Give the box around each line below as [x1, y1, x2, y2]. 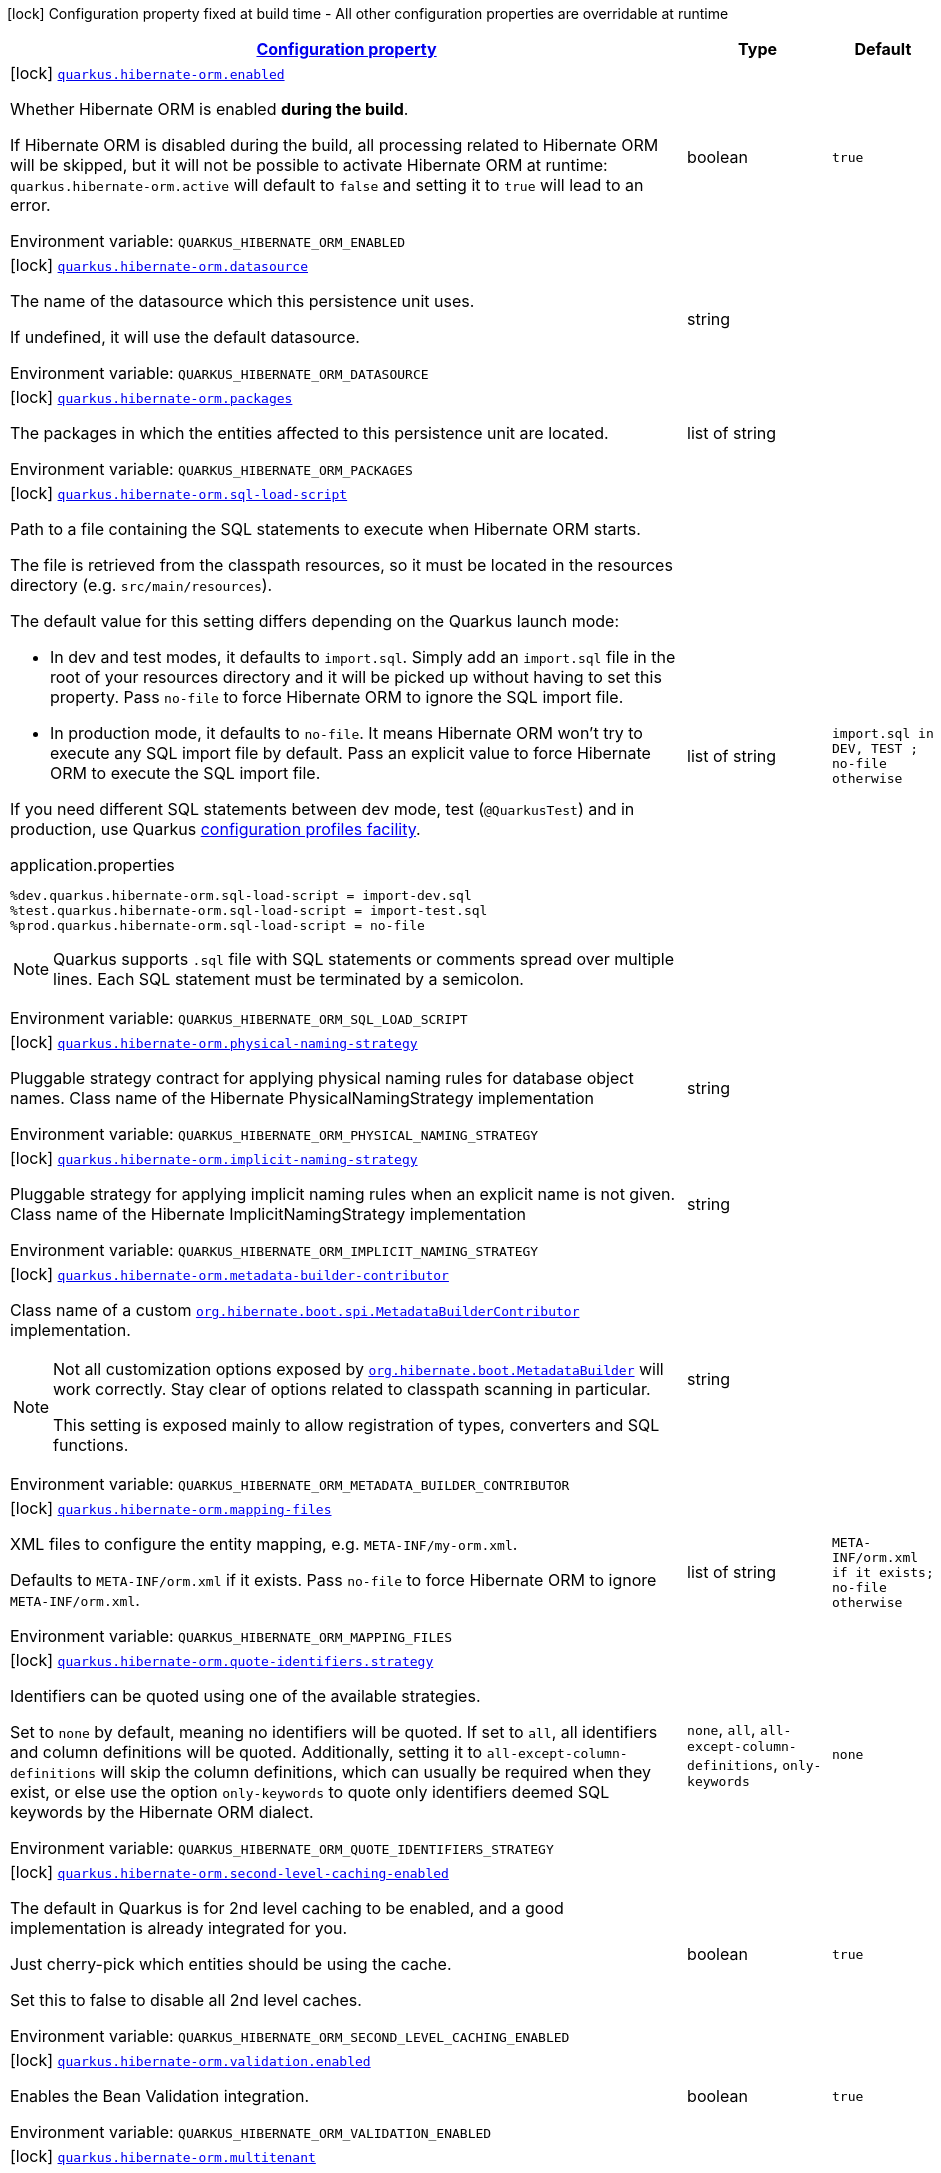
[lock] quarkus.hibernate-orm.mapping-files [10, 1498, 332, 1518]
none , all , [687, 1719, 756, 1739]
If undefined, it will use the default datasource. [10, 327, 360, 347]
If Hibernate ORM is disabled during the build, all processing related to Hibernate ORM [10, 135, 659, 155]
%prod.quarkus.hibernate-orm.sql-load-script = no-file [10, 918, 425, 933]
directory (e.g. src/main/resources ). [10, 575, 273, 595]
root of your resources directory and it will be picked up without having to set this [50, 667, 662, 687]
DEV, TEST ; [831, 740, 919, 756]
